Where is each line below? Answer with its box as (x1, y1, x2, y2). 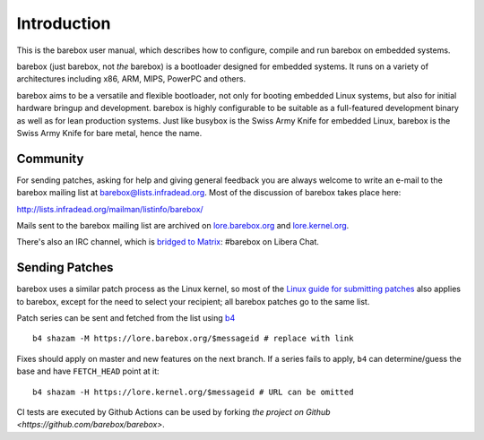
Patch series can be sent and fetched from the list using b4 (16, 313, 236, 324)
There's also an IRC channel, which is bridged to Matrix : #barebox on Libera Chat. (16, 237, 320, 247)
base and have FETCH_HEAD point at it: (16, 366, 160, 376)
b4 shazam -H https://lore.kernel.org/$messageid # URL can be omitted (32, 386, 354, 397)
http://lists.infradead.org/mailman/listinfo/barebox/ (16, 203, 203, 214)
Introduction (16, 13, 111, 33)
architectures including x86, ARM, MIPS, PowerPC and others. (16, 73, 246, 84)
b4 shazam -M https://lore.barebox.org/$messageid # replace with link (32, 333, 354, 344)
